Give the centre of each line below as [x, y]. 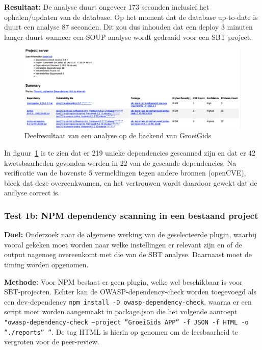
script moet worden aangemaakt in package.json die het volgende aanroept [121, 311]
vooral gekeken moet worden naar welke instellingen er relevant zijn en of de [123, 244]
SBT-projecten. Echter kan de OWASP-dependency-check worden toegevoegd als [130, 292]
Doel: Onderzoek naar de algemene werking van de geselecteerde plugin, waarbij [130, 234]
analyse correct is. [32, 193]
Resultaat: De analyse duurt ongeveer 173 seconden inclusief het [107, 7]
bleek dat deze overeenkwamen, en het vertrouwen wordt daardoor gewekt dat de [131, 182]
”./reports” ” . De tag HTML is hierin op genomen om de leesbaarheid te [121, 331]
